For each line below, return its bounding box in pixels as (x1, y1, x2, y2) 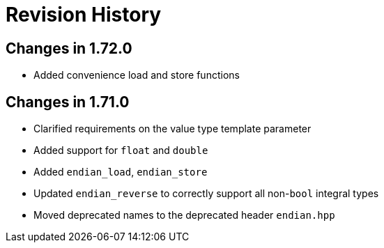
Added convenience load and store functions (33, 69, 240, 82)
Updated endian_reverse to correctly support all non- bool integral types (33, 187, 379, 200)
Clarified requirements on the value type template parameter (33, 123, 312, 135)
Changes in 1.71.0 (6, 93, 130, 111)
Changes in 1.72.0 (6, 39, 132, 57)
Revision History (6, 3, 162, 26)
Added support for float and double (33, 144, 208, 157)
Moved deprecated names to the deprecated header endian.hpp (33, 209, 335, 222)
